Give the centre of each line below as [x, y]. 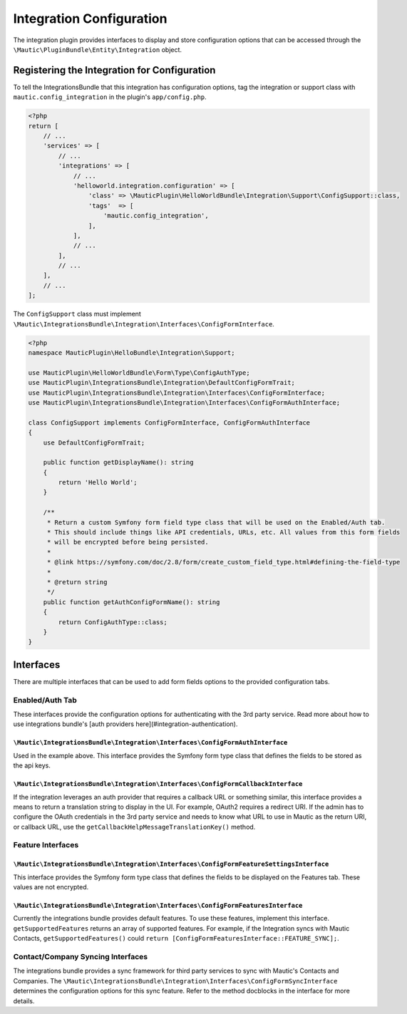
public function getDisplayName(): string [118, 462]
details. [24, 1000]
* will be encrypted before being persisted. [128, 542]
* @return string [77, 582]
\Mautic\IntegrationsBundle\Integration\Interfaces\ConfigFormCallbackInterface [158, 784]
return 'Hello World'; [98, 482]
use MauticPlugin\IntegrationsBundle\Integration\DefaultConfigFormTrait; [162, 383]
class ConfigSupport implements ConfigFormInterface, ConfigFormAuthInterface [169, 423]
